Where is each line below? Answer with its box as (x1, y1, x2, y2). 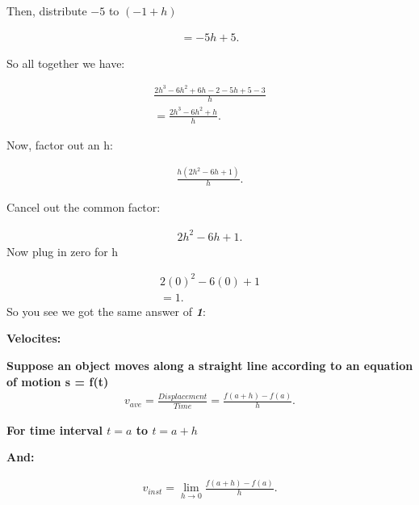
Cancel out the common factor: (6, 199, 161, 216)
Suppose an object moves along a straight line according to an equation (6, 356, 413, 373)
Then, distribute (6, 2, 87, 19)
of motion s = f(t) (6, 372, 109, 389)
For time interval (6, 421, 103, 438)
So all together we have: (6, 54, 125, 71)
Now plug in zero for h (6, 242, 119, 259)
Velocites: (6, 330, 61, 347)
